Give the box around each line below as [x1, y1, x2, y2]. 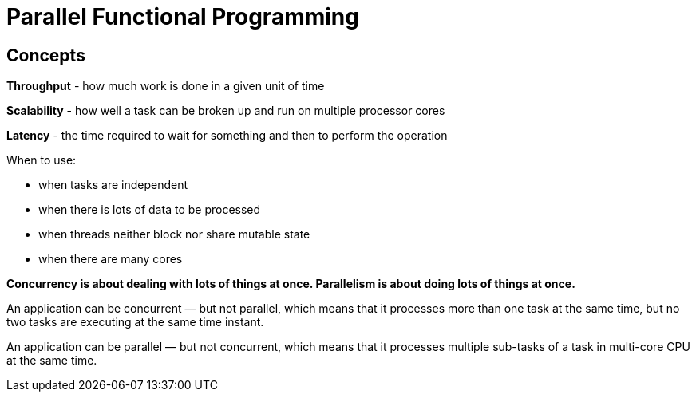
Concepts [6, 45, 85, 65]
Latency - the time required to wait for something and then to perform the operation [6, 128, 448, 143]
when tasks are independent [38, 178, 188, 192]
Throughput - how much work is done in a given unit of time [6, 79, 325, 93]
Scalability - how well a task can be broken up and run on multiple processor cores [6, 104, 445, 118]
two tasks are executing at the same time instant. [6, 315, 264, 329]
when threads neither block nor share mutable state [38, 227, 310, 242]
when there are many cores [38, 252, 183, 266]
